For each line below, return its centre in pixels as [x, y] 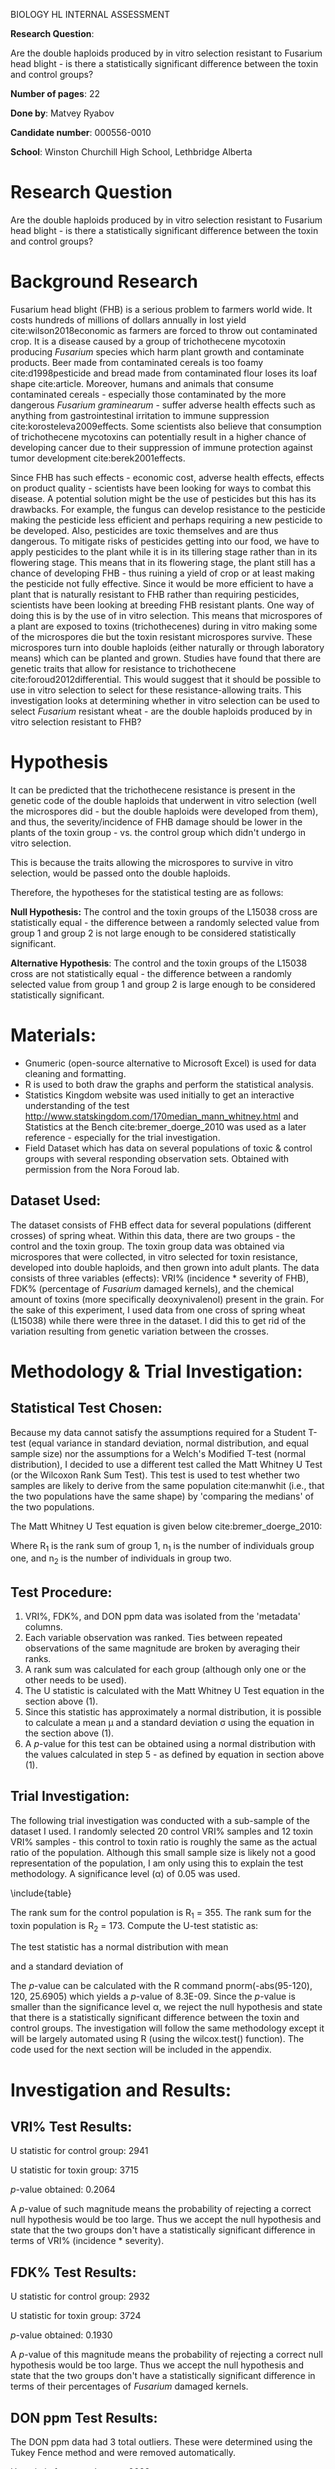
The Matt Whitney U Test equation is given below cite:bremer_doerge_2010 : [166, 1526]
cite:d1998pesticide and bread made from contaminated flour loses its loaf [164, 373]
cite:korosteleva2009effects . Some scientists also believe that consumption [166, 426]
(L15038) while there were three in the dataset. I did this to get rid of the [158, 1320]
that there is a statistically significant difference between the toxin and [155, 2018]
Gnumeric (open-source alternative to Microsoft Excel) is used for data [170, 1063]
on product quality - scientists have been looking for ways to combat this [161, 488]
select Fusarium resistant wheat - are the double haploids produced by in [161, 711]
